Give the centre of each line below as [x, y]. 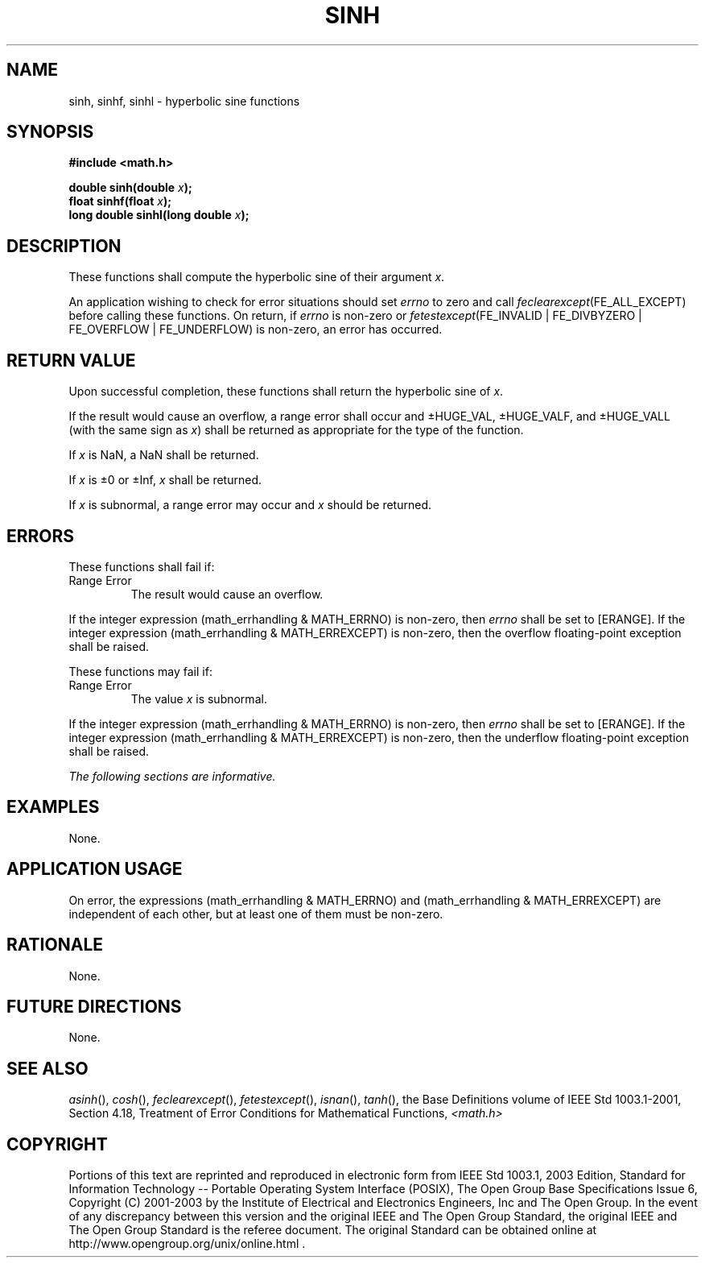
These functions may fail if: [140, 671]
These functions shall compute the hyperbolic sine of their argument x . [257, 277]
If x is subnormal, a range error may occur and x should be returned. [250, 505]
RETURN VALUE [71, 360]
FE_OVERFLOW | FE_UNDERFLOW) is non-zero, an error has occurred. [256, 329]
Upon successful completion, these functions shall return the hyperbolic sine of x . [286, 392]
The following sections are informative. [172, 776]
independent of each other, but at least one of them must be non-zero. [256, 914]
